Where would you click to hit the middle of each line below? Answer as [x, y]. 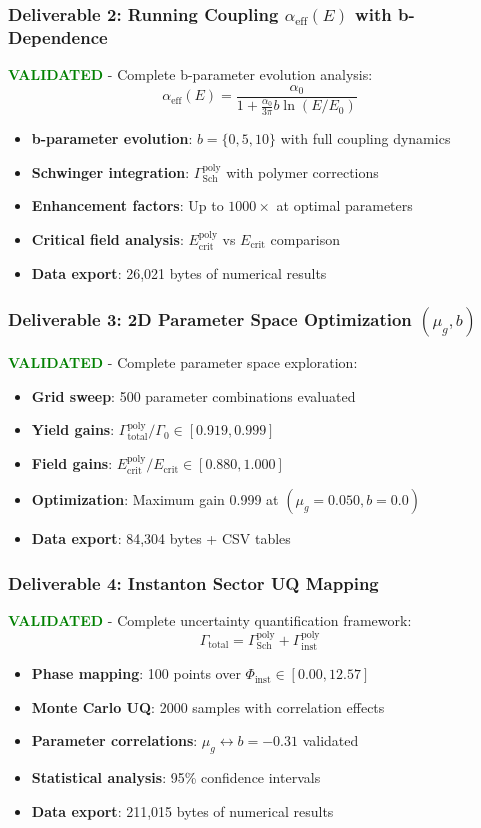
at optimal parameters [344, 205]
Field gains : [72, 463]
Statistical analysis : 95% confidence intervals [176, 777]
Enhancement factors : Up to [127, 205]
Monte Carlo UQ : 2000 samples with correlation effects [208, 706]
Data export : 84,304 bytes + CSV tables [161, 538]
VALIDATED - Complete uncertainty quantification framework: [210, 620]
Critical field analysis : [107, 238]
